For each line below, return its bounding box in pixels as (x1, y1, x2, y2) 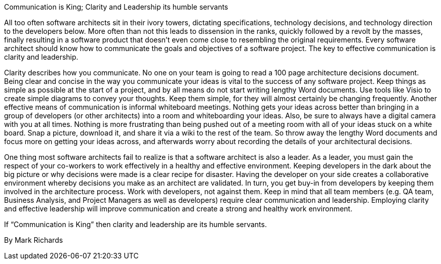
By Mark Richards (4, 236, 63, 244)
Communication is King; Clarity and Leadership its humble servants (4, 3, 228, 11)
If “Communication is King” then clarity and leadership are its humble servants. (4, 220, 267, 229)
